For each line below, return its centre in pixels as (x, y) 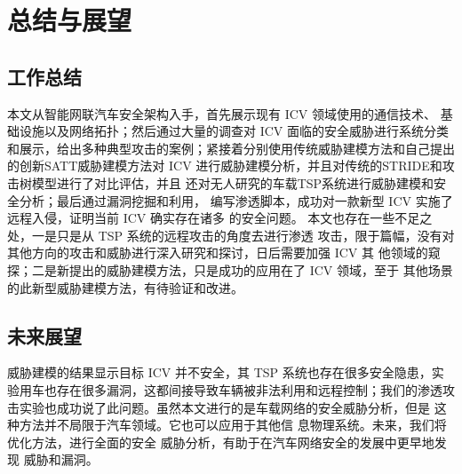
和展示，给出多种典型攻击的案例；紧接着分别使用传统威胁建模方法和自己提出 (231, 148)
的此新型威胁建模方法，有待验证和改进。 (125, 287)
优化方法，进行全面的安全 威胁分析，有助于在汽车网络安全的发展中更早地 (221, 442)
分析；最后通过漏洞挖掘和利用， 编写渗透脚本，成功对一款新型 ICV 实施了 (236, 200)
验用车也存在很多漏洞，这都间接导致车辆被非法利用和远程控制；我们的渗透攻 (231, 389)
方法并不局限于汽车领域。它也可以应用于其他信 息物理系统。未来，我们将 (233, 425)
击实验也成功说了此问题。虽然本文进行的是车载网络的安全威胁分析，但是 (219, 407)
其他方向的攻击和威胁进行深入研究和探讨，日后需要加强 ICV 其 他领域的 (218, 253)
